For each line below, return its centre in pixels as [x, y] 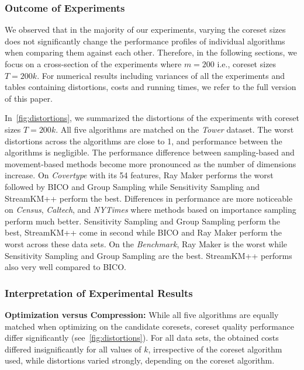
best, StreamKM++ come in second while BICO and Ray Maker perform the [143, 232]
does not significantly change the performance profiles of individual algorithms [145, 41]
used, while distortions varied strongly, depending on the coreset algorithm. [140, 360]
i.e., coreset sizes [247, 64]
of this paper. [29, 98]
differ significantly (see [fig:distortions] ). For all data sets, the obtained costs [142, 338]
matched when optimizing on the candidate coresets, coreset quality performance [150, 326]
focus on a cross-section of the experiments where [93, 64]
